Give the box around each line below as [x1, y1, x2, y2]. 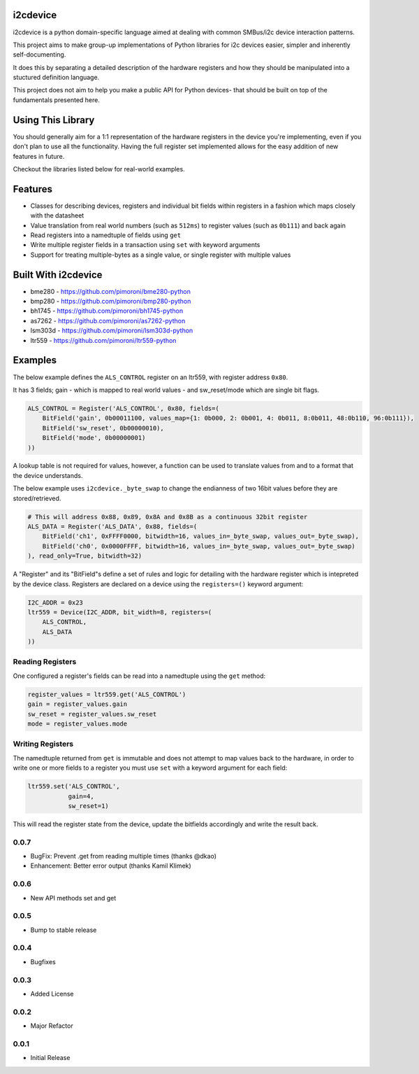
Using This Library [13, 114, 95, 126]
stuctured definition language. [13, 73, 100, 82]
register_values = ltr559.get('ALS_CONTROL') [27, 690, 186, 698]
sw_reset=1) [68, 802, 110, 810]
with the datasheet [30, 211, 84, 220]
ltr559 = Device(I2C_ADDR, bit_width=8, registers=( [27, 608, 212, 616]
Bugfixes [30, 957, 56, 966]
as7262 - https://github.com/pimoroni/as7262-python [30, 316, 186, 325]
